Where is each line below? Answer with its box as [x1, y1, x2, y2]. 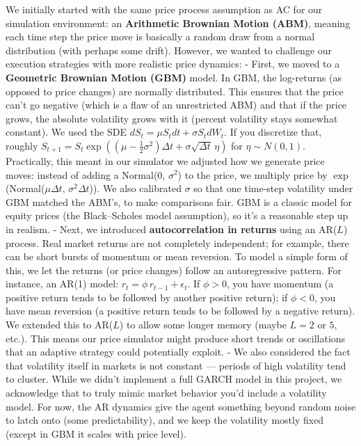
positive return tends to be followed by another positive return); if [6, 289, 288, 304]
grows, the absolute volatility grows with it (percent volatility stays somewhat [6, 111, 338, 125]
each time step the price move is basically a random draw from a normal [6, 29, 315, 44]
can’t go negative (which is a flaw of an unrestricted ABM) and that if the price [6, 97, 347, 112]
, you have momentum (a [227, 276, 334, 291]
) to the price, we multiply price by [177, 167, 328, 182]
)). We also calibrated [89, 181, 182, 196]
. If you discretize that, [224, 125, 322, 139]
